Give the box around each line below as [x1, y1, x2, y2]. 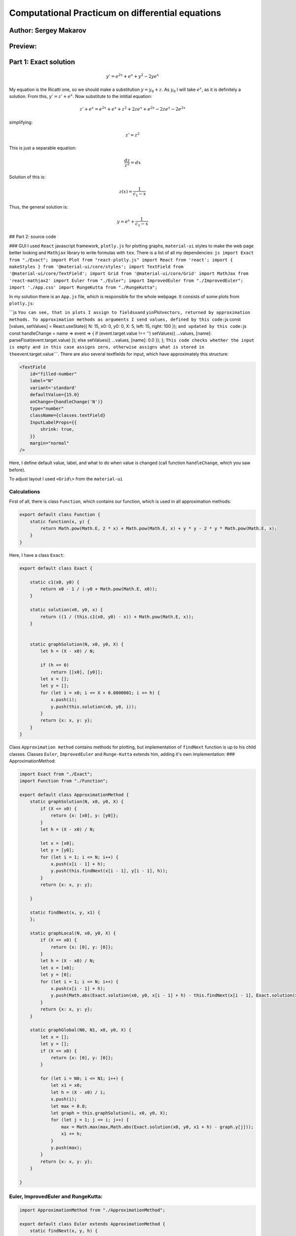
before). [9, 467, 26, 473]
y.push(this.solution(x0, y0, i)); [50, 704, 137, 709]
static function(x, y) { [30, 519, 90, 524]
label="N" [30, 378, 54, 384]
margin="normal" [30, 440, 69, 446]
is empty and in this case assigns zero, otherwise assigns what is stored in [9, 344, 205, 350]
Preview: [9, 42, 37, 50]
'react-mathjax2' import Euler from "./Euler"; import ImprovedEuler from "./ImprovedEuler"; [9, 277, 244, 283]
